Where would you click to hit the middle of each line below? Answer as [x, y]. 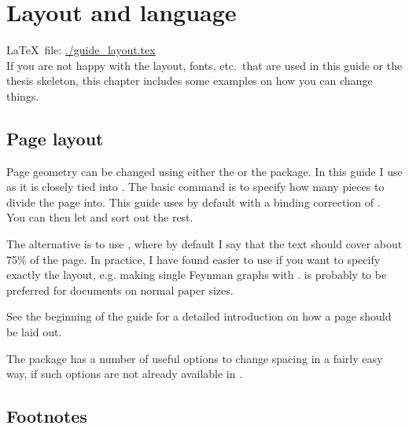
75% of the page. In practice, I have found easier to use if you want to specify [193, 259]
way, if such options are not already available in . [125, 374]
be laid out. [34, 332]
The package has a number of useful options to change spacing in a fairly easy [195, 358]
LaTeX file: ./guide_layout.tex [81, 50]
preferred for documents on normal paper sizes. [120, 290]
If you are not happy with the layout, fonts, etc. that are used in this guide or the [204, 65]
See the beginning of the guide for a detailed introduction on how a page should [199, 316]
